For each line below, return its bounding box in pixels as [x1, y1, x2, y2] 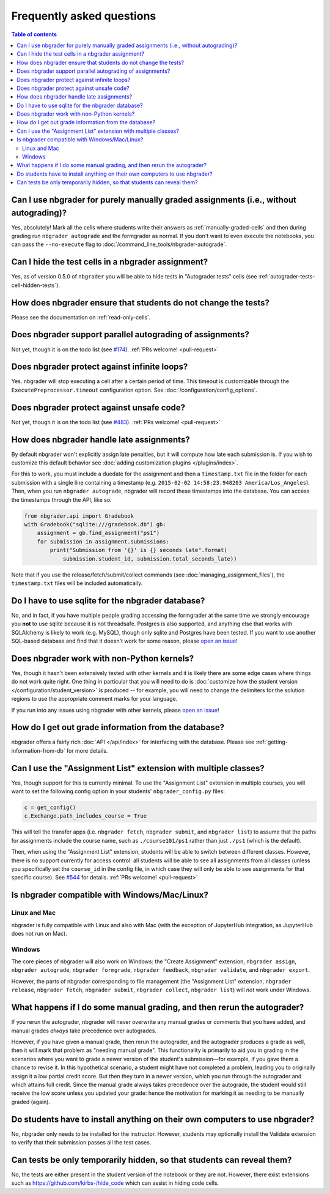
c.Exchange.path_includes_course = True [24, 813, 147, 819]
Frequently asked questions [11, 9, 156, 23]
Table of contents [11, 31, 57, 38]
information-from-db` [11, 747, 65, 754]
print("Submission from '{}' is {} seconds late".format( [50, 547, 227, 554]
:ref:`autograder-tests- [258, 273, 315, 280]
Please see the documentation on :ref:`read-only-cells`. [11, 313, 151, 321]
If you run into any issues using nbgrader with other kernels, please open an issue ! [11, 706, 219, 714]
